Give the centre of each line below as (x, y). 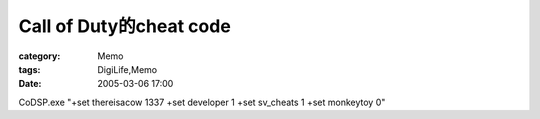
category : (39, 56)
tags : (29, 69)
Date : (30, 84)
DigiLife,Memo (127, 69)
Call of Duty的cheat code (125, 26)
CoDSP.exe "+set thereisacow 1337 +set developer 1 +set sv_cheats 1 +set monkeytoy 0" (202, 102)
